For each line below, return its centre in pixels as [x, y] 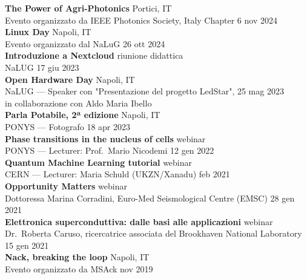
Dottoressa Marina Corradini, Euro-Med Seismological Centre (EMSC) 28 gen [150, 198]
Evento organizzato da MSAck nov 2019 [79, 269]
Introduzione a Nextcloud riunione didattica [94, 55]
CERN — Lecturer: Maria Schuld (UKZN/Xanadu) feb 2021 [117, 174]
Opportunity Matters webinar [66, 185]
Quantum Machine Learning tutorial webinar [99, 162]
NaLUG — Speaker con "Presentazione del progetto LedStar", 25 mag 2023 [144, 91]
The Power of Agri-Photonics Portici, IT [88, 8]
